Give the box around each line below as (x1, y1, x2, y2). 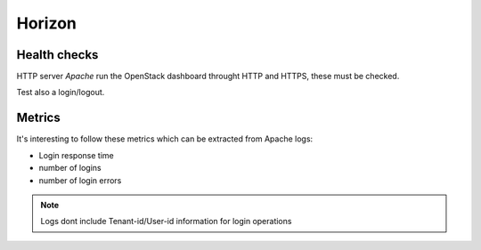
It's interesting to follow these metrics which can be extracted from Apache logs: (16, 133, 314, 144)
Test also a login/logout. (16, 87, 105, 98)
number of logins (38, 163, 102, 173)
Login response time (38, 149, 115, 160)
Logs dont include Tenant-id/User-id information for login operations (40, 216, 292, 227)
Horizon (16, 13, 77, 33)
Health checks (16, 47, 99, 62)
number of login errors (38, 174, 122, 186)
